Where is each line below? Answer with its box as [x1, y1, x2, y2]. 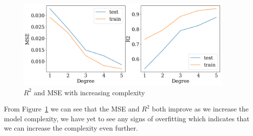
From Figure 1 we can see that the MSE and [4, 104, 140, 114]
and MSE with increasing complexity [33, 87, 145, 97]
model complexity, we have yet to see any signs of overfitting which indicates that [4, 113, 250, 123]
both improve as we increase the [152, 104, 249, 114]
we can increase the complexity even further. [4, 123, 138, 133]
